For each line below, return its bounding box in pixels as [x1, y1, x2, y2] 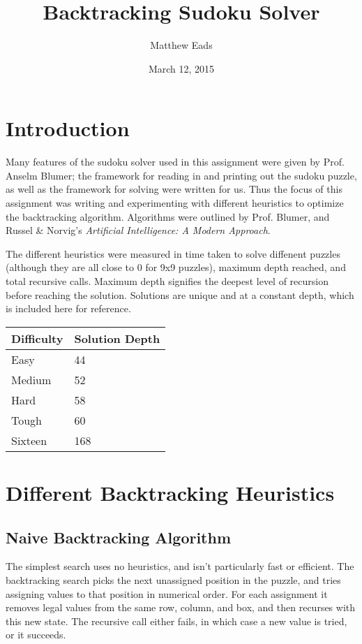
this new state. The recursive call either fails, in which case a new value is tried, [6, 613, 347, 628]
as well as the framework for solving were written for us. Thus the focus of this [6, 182, 342, 196]
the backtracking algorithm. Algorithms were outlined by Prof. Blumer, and [6, 209, 330, 224]
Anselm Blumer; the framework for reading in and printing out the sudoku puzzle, [6, 168, 357, 182]
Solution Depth [74, 330, 160, 346]
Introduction [6, 114, 130, 142]
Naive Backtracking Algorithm [6, 526, 232, 548]
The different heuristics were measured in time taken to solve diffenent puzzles [6, 246, 340, 261]
